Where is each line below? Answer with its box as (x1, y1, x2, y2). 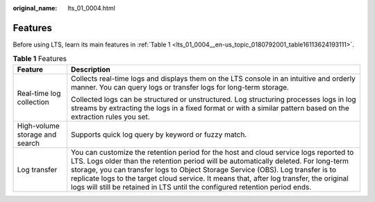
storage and (17, 129, 57, 139)
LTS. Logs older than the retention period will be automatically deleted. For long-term (70, 156, 349, 166)
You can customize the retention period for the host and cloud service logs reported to (70, 147, 354, 157)
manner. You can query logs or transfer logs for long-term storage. (70, 82, 290, 92)
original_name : (12, 4, 58, 12)
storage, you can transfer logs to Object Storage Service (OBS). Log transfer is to (70, 165, 337, 174)
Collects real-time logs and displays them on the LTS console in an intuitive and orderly (70, 74, 356, 83)
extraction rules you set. (70, 112, 151, 121)
